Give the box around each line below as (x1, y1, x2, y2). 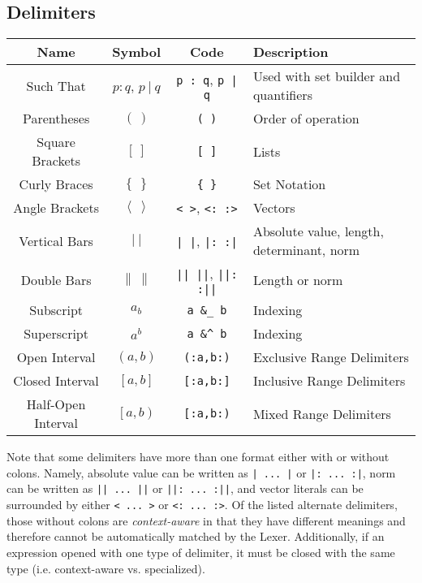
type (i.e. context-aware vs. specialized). (6, 559, 205, 577)
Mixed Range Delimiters (252, 404, 391, 423)
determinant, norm (252, 240, 360, 260)
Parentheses (22, 109, 90, 128)
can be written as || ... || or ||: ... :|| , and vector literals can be (6, 480, 364, 497)
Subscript (29, 300, 84, 320)
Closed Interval (13, 371, 99, 391)
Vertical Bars (19, 231, 93, 250)
